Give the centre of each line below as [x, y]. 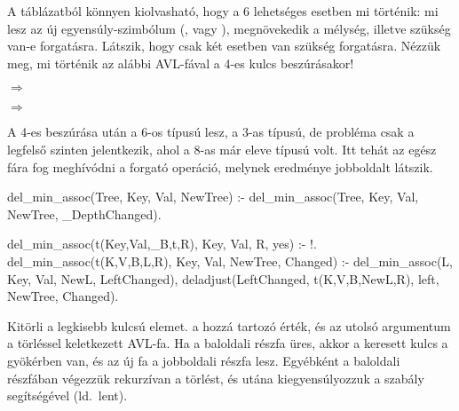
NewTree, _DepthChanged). [84, 213]
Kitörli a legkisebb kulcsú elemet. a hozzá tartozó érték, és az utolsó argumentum [229, 325]
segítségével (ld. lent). [67, 395]
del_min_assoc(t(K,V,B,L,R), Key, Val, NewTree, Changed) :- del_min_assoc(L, [230, 261]
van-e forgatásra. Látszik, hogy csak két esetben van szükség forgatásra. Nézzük [224, 46]
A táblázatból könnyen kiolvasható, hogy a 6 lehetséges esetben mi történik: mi [223, 11]
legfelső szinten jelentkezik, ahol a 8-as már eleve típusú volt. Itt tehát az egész [222, 149]
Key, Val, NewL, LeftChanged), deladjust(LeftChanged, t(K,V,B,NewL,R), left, [223, 278]
